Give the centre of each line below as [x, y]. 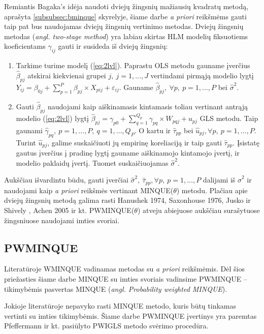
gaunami [29, 130]
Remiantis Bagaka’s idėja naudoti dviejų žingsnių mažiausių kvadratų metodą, [126, 6]
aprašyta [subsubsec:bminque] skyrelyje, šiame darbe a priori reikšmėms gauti [125, 16]
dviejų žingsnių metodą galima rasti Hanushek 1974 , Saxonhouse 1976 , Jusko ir [127, 200]
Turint [26, 142]
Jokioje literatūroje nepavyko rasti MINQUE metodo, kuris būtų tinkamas [120, 306]
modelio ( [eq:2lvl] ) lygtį [52, 118]
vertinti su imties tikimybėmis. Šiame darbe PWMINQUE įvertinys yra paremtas [130, 315]
